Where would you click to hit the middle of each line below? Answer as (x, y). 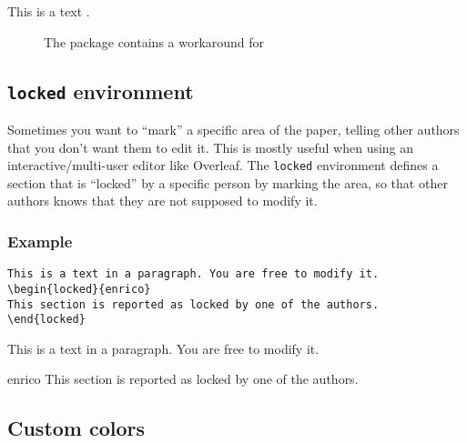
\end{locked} (46, 320)
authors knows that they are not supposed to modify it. (162, 201)
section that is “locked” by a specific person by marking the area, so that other (228, 182)
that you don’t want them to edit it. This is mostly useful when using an (211, 147)
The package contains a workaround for (154, 41)
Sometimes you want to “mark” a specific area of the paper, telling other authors (233, 129)
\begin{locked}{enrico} (79, 289)
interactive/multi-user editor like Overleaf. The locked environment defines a (223, 165)
